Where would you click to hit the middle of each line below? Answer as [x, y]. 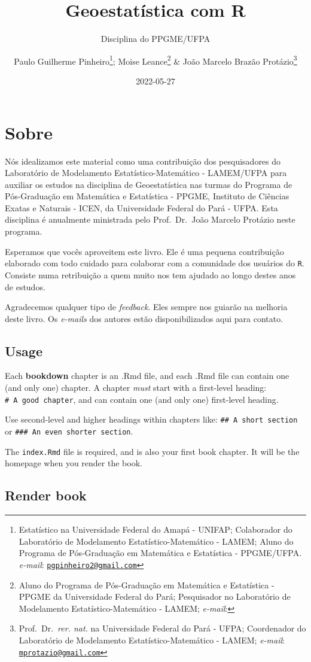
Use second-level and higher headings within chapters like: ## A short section [151, 419]
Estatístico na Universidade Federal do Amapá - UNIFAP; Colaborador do [155, 529]
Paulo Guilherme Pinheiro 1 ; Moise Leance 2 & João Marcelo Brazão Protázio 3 [155, 60]
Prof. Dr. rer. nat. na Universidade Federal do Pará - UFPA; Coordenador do [162, 628]
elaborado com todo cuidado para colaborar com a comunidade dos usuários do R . [155, 263]
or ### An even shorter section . [69, 431]
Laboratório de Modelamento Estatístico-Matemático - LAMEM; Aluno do [156, 541]
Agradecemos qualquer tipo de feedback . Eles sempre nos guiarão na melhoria [146, 307]
